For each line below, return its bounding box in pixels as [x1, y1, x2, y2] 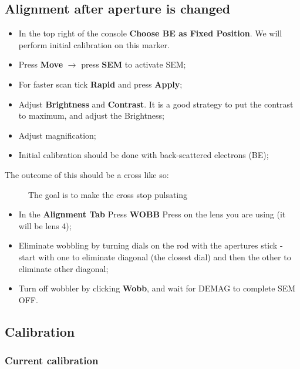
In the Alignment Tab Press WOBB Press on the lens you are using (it [18, 208, 286, 220]
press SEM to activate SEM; [81, 58, 186, 71]
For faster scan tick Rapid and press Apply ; [18, 78, 183, 90]
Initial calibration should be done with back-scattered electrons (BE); [18, 149, 269, 161]
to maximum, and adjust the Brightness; [18, 109, 164, 122]
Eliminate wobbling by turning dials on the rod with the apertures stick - [18, 239, 283, 251]
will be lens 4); [18, 219, 72, 232]
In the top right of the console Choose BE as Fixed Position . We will [18, 27, 282, 39]
